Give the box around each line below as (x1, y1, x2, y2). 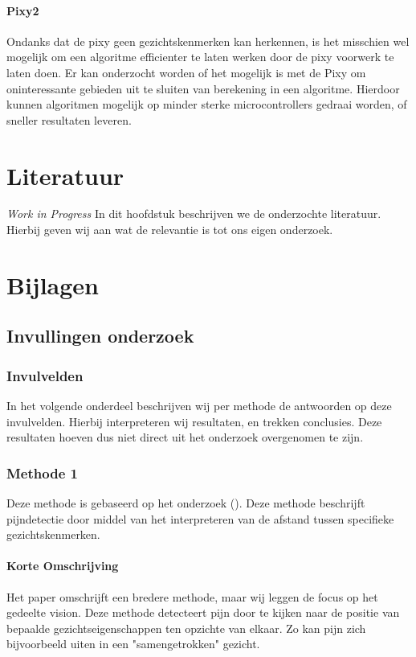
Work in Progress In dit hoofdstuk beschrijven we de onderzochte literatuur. (6, 205, 381, 222)
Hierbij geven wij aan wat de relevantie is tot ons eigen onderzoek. (6, 221, 333, 238)
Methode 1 (6, 462, 78, 482)
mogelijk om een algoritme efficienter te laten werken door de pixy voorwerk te (6, 48, 394, 65)
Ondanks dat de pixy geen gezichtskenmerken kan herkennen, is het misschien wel (6, 32, 410, 49)
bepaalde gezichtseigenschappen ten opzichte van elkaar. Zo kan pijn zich (6, 619, 366, 636)
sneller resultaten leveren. (6, 111, 132, 128)
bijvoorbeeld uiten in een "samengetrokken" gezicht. (6, 635, 260, 652)
